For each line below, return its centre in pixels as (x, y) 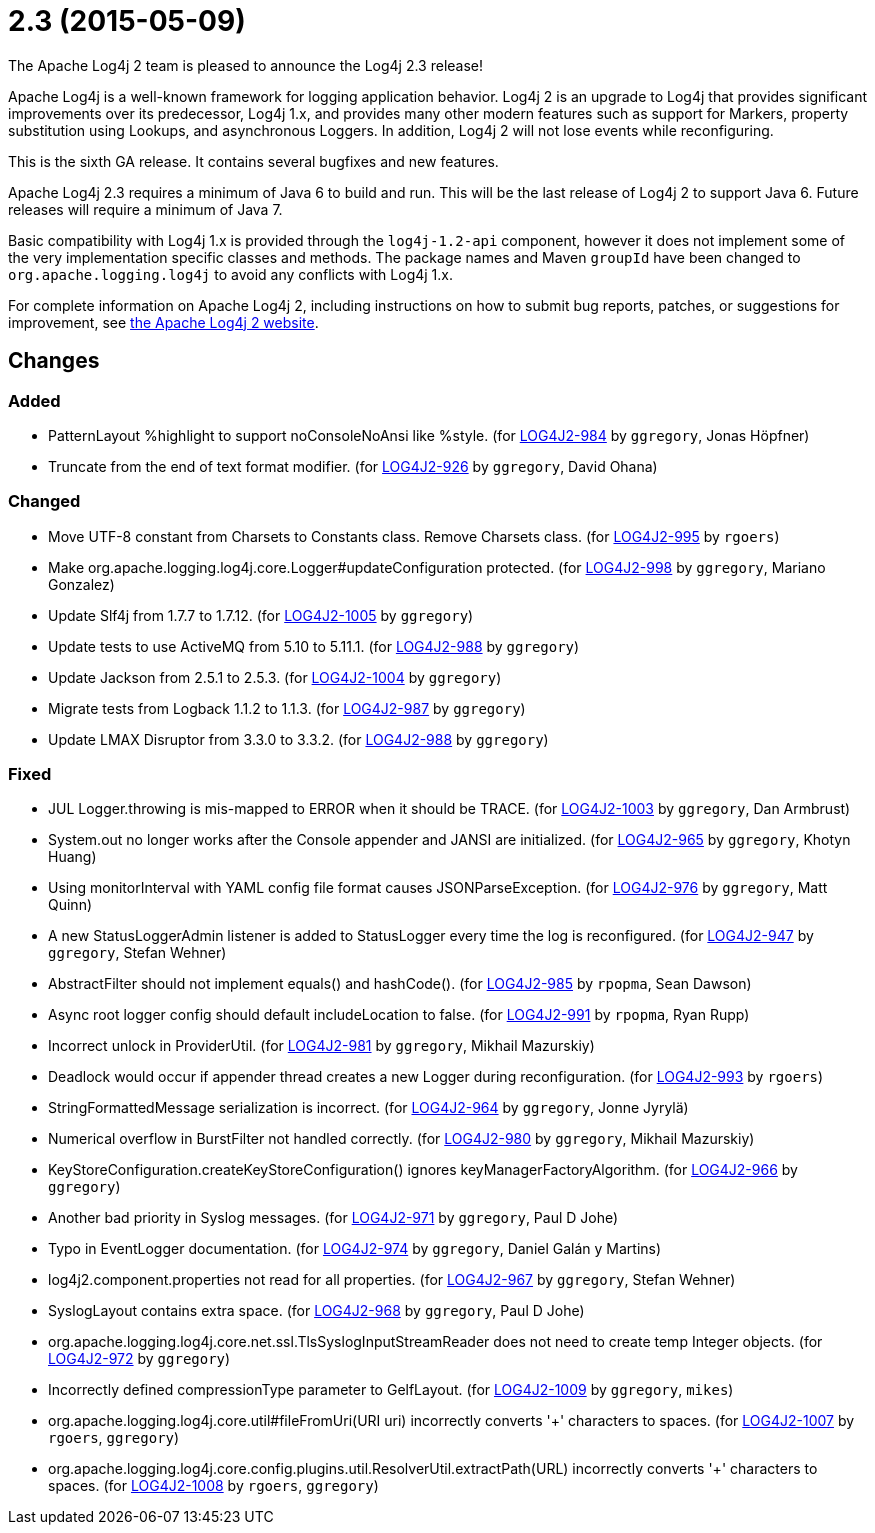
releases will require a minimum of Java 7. (145, 209)
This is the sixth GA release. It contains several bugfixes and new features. (253, 161)
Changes (54, 361)
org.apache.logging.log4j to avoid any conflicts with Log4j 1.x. (230, 274)
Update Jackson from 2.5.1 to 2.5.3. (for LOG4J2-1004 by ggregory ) (275, 677)
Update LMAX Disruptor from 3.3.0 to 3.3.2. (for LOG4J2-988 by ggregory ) (298, 739)
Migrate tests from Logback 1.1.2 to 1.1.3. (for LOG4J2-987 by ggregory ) (287, 708)
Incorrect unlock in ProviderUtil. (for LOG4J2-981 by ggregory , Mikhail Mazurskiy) (321, 1046)
